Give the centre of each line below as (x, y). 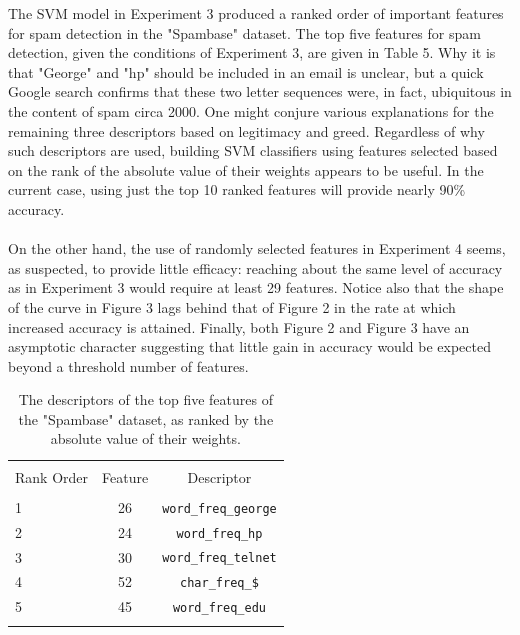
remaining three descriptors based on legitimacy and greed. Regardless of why (246, 130)
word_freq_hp (219, 533)
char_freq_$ (219, 583)
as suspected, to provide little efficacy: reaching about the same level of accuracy (255, 267)
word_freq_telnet (219, 558)
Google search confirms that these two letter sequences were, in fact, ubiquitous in (260, 91)
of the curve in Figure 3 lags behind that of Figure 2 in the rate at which (232, 306)
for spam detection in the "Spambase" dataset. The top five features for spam (244, 32)
